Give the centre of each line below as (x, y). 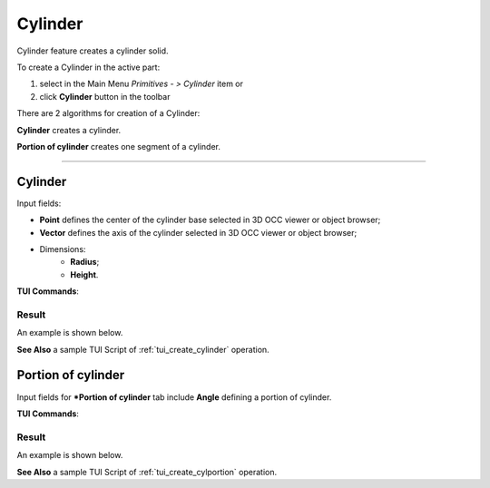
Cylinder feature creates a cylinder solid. (93, 51)
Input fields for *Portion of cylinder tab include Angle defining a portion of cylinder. (174, 397)
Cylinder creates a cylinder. (69, 130)
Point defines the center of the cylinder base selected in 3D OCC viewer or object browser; (210, 220)
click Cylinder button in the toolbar (105, 96)
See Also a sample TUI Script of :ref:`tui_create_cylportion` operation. (147, 472)
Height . (84, 274)
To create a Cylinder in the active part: (88, 67)
